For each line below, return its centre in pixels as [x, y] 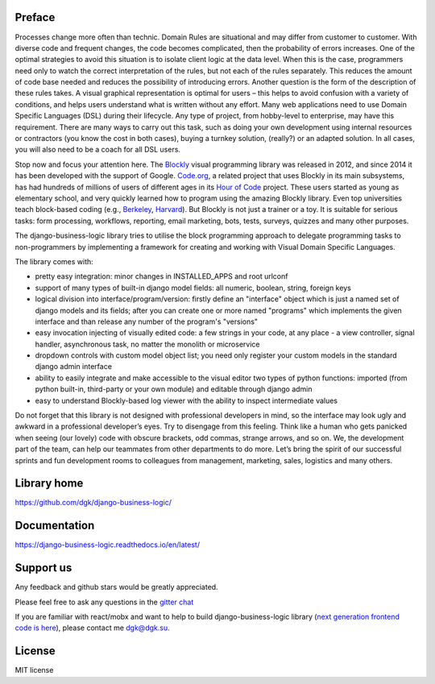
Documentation [55, 526]
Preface [35, 17]
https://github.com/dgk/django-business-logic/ [93, 503]
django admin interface [74, 367]
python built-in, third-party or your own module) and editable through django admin [174, 389]
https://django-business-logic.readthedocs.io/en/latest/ [108, 545]
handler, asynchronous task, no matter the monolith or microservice [147, 344]
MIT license [34, 670]
